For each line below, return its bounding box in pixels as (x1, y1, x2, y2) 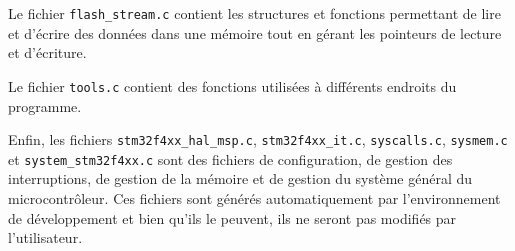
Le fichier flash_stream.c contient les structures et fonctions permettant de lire (8, 3, 501, 23)
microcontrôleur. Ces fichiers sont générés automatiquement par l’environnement (8, 188, 501, 208)
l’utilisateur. (8, 227, 83, 248)
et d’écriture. (8, 42, 87, 63)
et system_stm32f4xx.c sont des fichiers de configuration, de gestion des (8, 148, 453, 169)
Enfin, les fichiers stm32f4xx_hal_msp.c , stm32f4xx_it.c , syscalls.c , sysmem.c (8, 129, 508, 150)
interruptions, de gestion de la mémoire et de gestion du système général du (8, 168, 473, 189)
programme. (8, 95, 82, 116)
